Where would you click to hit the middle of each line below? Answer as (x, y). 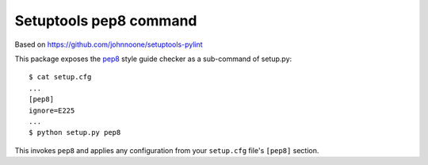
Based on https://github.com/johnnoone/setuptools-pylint (109, 44)
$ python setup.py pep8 (75, 132)
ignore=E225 (52, 110)
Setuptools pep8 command (106, 21)
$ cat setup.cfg (60, 77)
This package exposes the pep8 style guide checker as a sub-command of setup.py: (153, 59)
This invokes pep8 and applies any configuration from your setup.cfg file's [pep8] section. (167, 150)
